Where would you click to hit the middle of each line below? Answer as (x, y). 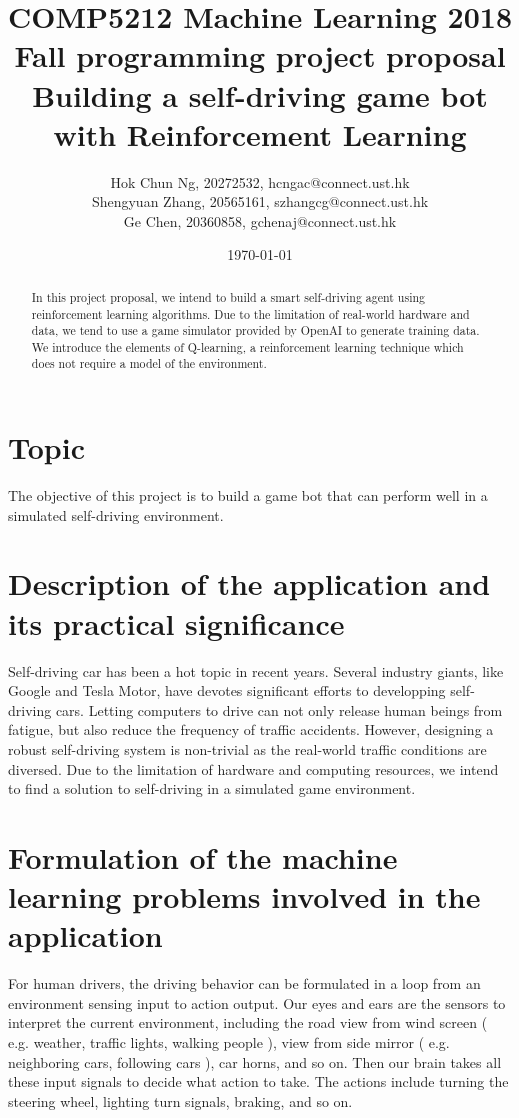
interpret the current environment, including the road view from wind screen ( (248, 1022)
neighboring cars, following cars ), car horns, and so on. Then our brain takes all (255, 1061)
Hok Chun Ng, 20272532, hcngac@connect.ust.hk (260, 181)
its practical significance (176, 622)
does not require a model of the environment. (149, 363)
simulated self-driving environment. (116, 514)
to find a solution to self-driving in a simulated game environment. (212, 788)
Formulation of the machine (203, 856)
